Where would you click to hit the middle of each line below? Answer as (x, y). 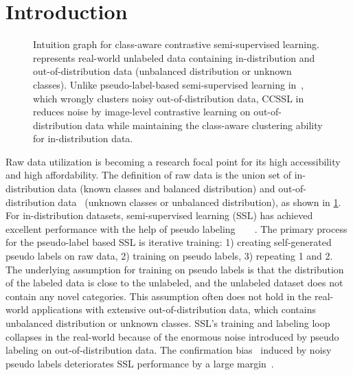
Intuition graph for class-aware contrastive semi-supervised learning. (176, 44)
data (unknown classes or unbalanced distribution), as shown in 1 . (200, 202)
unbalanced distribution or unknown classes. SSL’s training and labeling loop (168, 323)
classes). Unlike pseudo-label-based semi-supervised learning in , (169, 84)
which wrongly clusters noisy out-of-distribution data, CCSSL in (169, 98)
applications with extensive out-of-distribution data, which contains (174, 309)
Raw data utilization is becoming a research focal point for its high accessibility (173, 161)
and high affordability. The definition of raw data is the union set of (149, 175)
